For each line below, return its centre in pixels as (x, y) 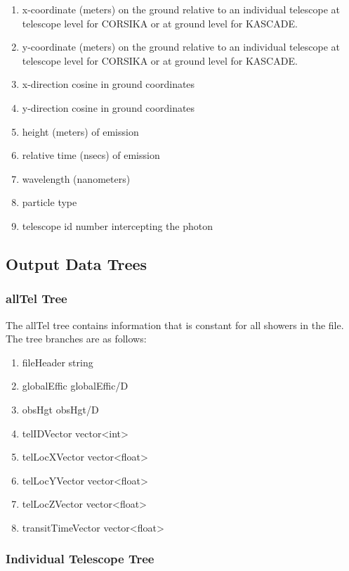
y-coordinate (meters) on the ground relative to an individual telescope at (181, 47)
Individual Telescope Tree (80, 559)
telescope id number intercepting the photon (118, 225)
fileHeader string (58, 362)
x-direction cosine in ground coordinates (108, 84)
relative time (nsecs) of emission (91, 155)
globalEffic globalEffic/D (75, 386)
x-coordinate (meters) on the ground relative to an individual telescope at (181, 9)
